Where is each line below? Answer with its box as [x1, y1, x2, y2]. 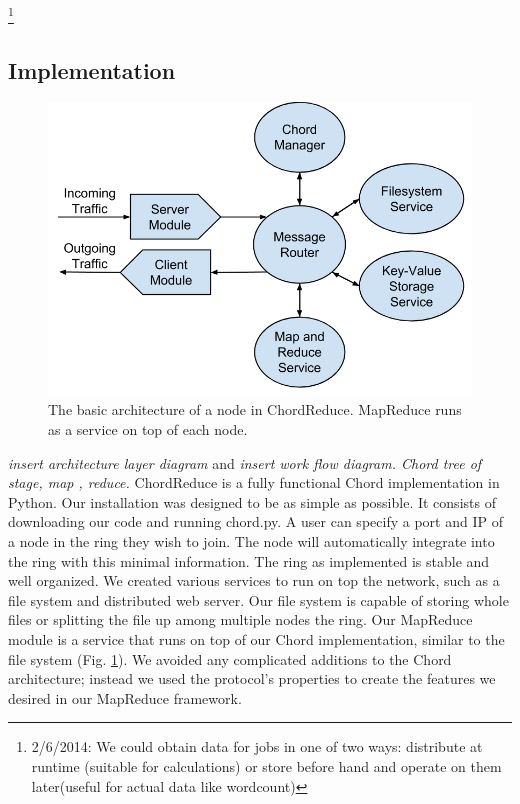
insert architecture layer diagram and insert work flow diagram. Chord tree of [8, 452, 482, 473]
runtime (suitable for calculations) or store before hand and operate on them [31, 755, 502, 776]
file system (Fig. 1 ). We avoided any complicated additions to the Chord [8, 648, 452, 669]
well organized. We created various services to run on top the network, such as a [8, 570, 500, 591]
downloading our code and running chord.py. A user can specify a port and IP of [8, 511, 503, 532]
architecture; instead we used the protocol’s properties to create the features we [8, 668, 496, 689]
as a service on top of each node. [48, 419, 248, 440]
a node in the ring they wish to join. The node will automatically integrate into [8, 531, 495, 552]
